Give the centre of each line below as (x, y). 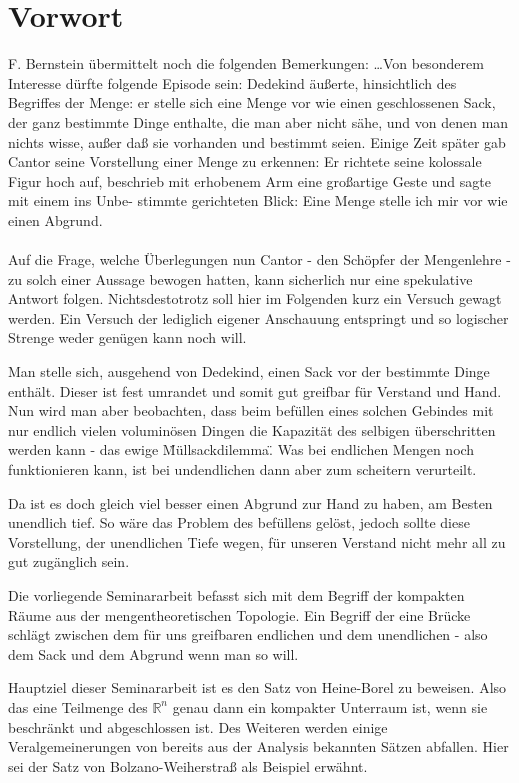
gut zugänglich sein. (69, 561)
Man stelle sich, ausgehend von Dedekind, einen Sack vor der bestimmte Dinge (249, 371)
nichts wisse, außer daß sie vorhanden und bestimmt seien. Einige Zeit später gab (257, 141)
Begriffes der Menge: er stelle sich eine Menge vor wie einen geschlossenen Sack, (252, 102)
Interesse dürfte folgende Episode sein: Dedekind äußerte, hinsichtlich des (232, 82)
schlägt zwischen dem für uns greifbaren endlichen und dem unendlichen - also (248, 634)
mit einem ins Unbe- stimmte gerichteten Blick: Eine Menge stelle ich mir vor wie (258, 200)
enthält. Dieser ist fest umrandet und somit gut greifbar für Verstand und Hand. (255, 390)
